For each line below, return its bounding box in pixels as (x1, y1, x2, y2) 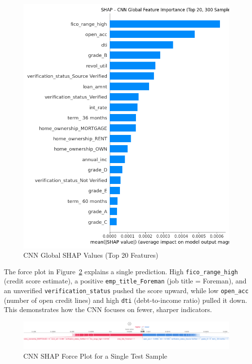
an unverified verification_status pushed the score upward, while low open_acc (4, 285, 249, 295)
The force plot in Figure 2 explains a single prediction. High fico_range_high (4, 266, 238, 276)
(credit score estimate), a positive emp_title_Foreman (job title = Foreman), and (4, 276, 247, 286)
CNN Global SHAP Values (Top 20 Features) (23, 250, 158, 260)
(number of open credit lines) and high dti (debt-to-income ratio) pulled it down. (4, 295, 247, 305)
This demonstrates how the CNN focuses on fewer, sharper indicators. (4, 304, 212, 314)
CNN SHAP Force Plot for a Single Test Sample (23, 350, 168, 361)
